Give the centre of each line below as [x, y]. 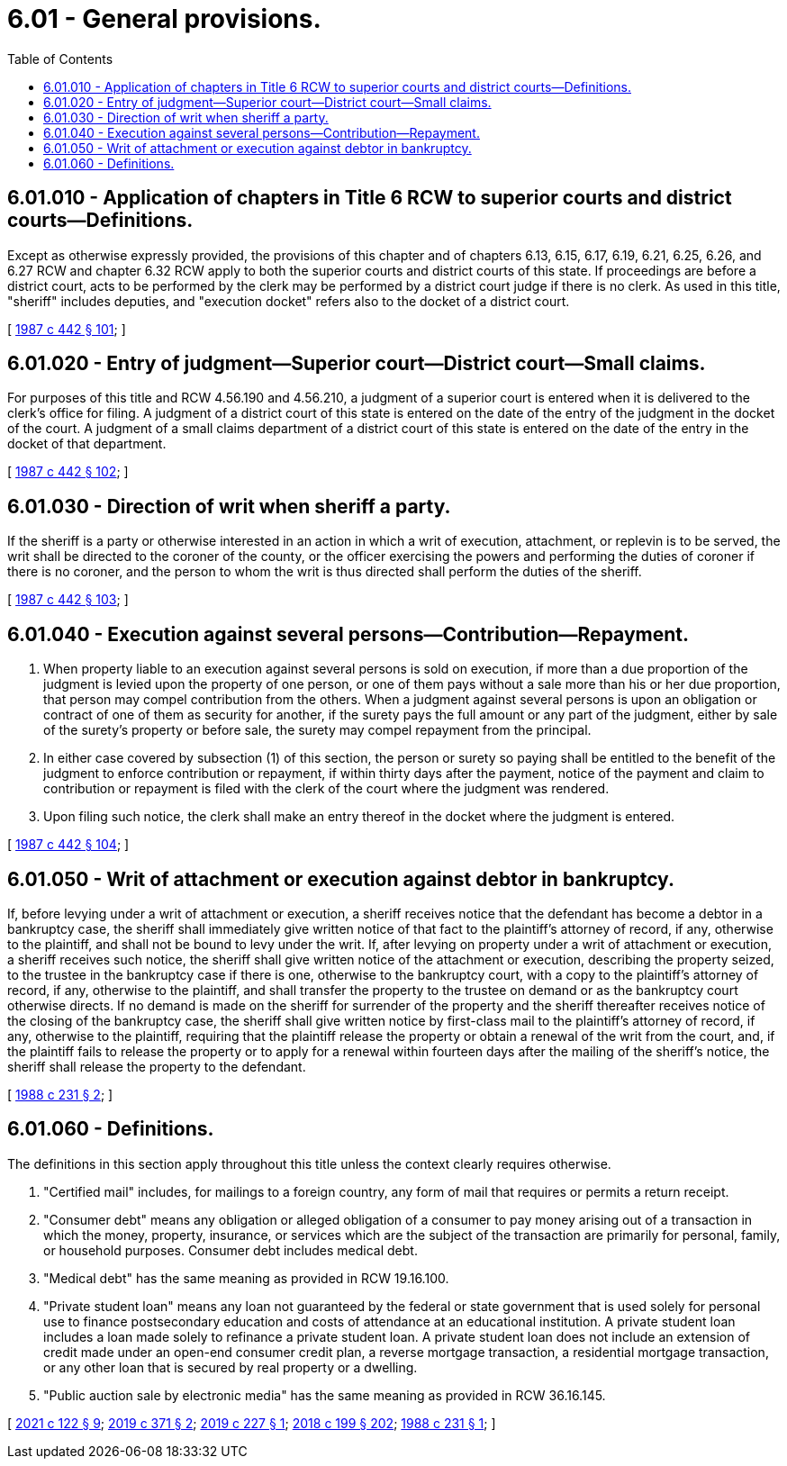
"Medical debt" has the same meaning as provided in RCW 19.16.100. [246, 1278]
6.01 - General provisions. [164, 19]
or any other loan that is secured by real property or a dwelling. [231, 1367]
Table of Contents [60, 59]
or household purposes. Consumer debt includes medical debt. [231, 1250]
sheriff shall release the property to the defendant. [157, 1066]
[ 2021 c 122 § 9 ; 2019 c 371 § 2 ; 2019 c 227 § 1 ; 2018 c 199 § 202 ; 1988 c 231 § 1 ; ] [252, 1423]
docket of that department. [87, 444]
